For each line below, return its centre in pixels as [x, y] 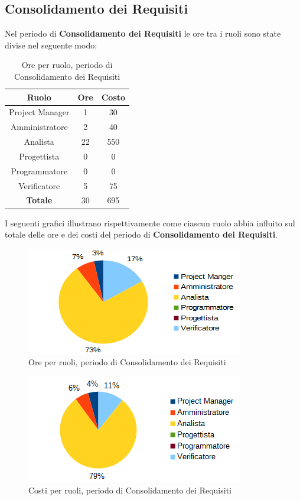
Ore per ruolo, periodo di [67, 65]
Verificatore [39, 185]
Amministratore [39, 127]
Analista [39, 142]
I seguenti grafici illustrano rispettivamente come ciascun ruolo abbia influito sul [150, 223]
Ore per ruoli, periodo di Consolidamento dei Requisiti [127, 362]
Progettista [39, 156]
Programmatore [39, 171]
